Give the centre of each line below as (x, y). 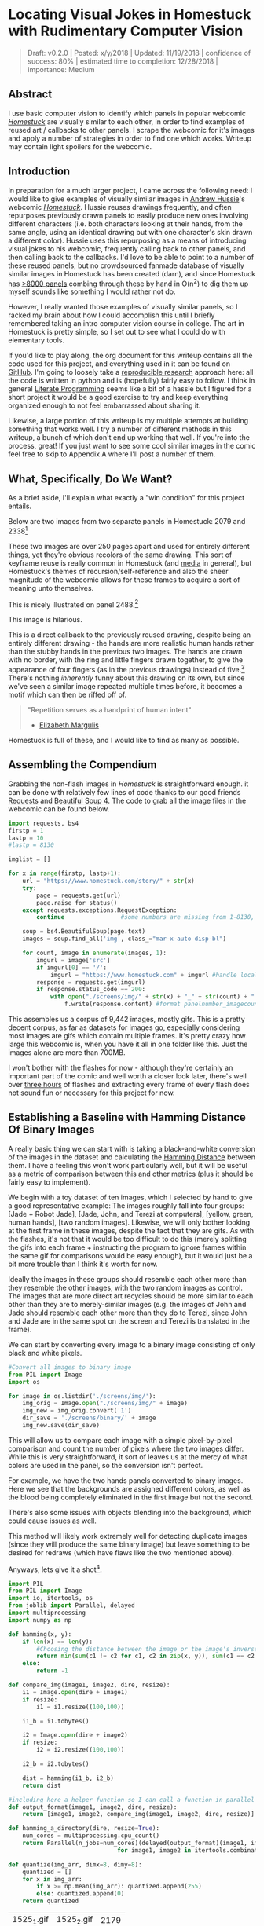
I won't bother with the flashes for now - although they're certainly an (121, 1068)
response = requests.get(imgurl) (91, 982)
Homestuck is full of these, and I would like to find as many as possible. (124, 740)
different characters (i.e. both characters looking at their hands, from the (126, 223)
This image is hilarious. (45, 620)
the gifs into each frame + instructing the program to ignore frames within (127, 1247)
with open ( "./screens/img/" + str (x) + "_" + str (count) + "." (156, 997)
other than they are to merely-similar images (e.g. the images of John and (127, 1304)
